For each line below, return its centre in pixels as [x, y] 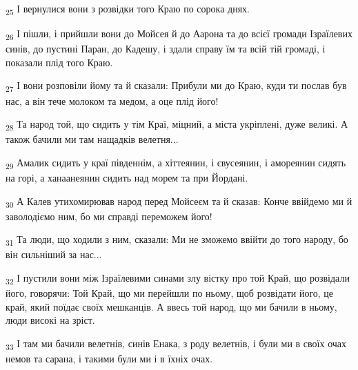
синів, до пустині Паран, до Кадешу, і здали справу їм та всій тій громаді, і [166, 49]
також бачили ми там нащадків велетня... [92, 139]
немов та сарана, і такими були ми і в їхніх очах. [109, 359]
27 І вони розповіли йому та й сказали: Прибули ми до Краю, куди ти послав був [176, 86]
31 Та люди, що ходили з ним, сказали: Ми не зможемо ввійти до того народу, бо [177, 240]
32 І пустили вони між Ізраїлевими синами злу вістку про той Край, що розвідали [178, 279]
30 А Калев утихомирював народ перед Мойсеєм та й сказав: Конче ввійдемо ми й [179, 202]
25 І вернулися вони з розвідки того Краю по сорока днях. [128, 9]
